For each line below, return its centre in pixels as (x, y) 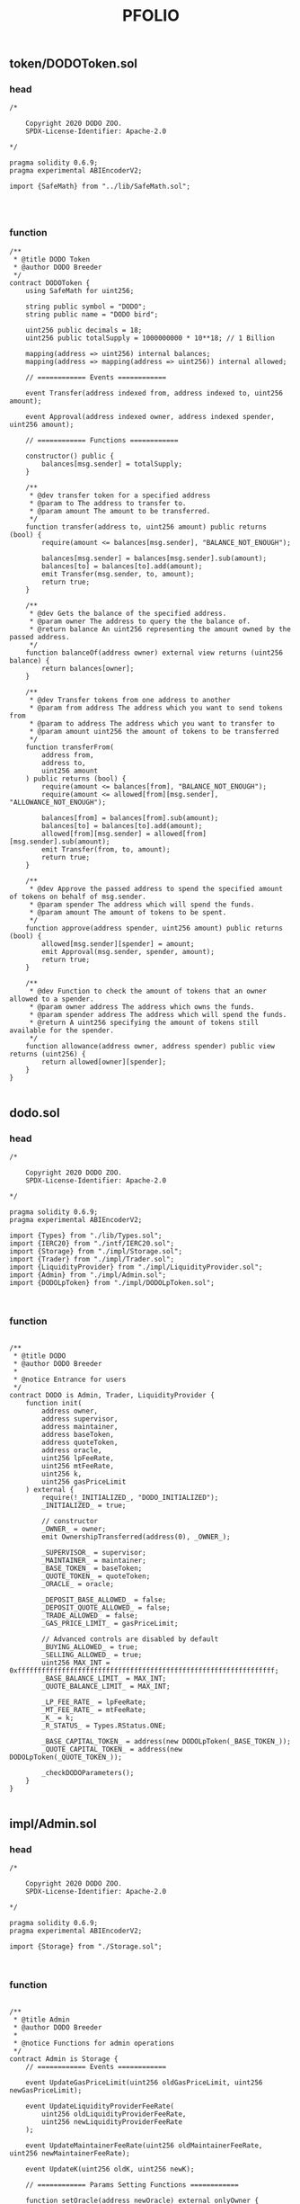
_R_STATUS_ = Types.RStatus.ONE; (104, 1726)
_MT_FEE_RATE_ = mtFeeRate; (94, 1709)
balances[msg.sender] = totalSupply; (112, 464)
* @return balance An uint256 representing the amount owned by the (160, 629)
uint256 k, (62, 1474)
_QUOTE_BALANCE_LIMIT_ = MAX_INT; (106, 1686)
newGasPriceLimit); (46, 2090)
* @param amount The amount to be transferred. (120, 511)
